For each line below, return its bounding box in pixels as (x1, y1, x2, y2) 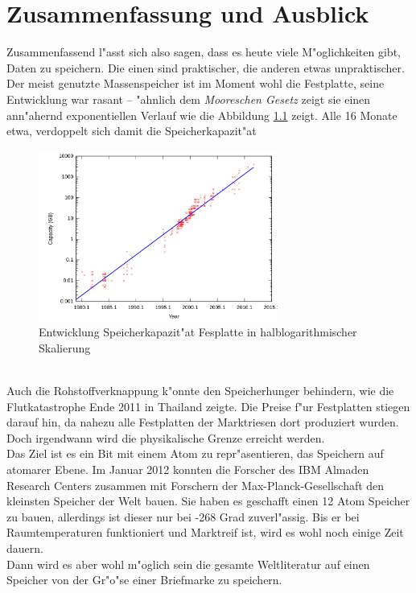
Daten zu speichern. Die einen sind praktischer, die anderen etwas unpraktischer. (6, 59, 405, 76)
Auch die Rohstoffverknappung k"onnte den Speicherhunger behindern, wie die (6, 381, 394, 398)
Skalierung (39, 339, 91, 356)
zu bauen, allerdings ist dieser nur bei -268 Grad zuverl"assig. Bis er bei (6, 508, 360, 525)
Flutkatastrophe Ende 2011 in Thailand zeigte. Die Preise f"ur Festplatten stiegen (6, 397, 410, 414)
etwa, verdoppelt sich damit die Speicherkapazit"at (6, 122, 257, 139)
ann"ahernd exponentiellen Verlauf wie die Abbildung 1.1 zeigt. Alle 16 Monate (6, 106, 397, 123)
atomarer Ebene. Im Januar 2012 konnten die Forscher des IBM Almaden (6, 460, 369, 477)
